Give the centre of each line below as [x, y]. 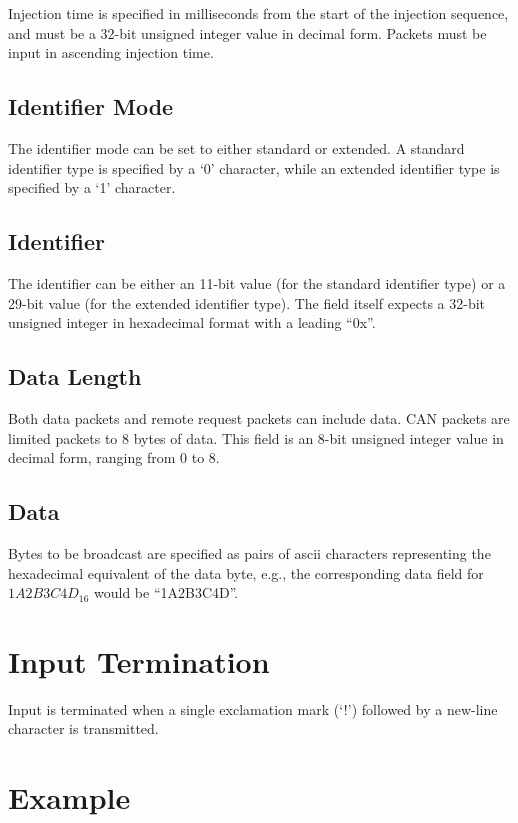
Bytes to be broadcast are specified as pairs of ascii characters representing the [249, 552]
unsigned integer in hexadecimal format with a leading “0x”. [192, 322]
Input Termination [139, 660]
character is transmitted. [83, 728]
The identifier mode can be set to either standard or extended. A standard [236, 147]
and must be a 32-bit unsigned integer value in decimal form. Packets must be [247, 32]
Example [69, 797]
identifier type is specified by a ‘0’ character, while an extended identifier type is [254, 167]
